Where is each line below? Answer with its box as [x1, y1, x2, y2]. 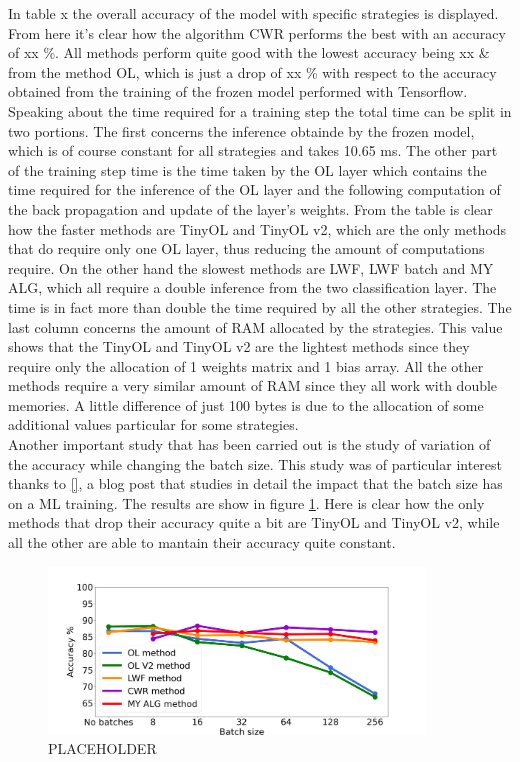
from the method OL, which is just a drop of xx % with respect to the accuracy [8, 61, 497, 82]
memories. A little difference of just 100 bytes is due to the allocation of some [8, 394, 484, 415]
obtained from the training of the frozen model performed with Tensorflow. [8, 81, 468, 102]
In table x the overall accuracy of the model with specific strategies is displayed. [8, 3, 499, 23]
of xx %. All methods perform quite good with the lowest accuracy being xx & [8, 42, 490, 63]
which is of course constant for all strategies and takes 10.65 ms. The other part [8, 140, 498, 161]
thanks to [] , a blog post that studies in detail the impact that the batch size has [8, 473, 503, 494]
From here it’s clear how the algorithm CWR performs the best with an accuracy [8, 22, 506, 43]
